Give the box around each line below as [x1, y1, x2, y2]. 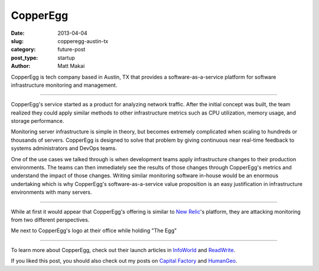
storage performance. [11, 117, 64, 125]
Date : [11, 30, 25, 37]
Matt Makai [57, 63, 85, 70]
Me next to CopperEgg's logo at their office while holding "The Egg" [11, 227, 177, 234]
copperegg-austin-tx [57, 37, 109, 44]
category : [11, 46, 36, 53]
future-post [57, 46, 86, 53]
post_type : [11, 54, 38, 61]
